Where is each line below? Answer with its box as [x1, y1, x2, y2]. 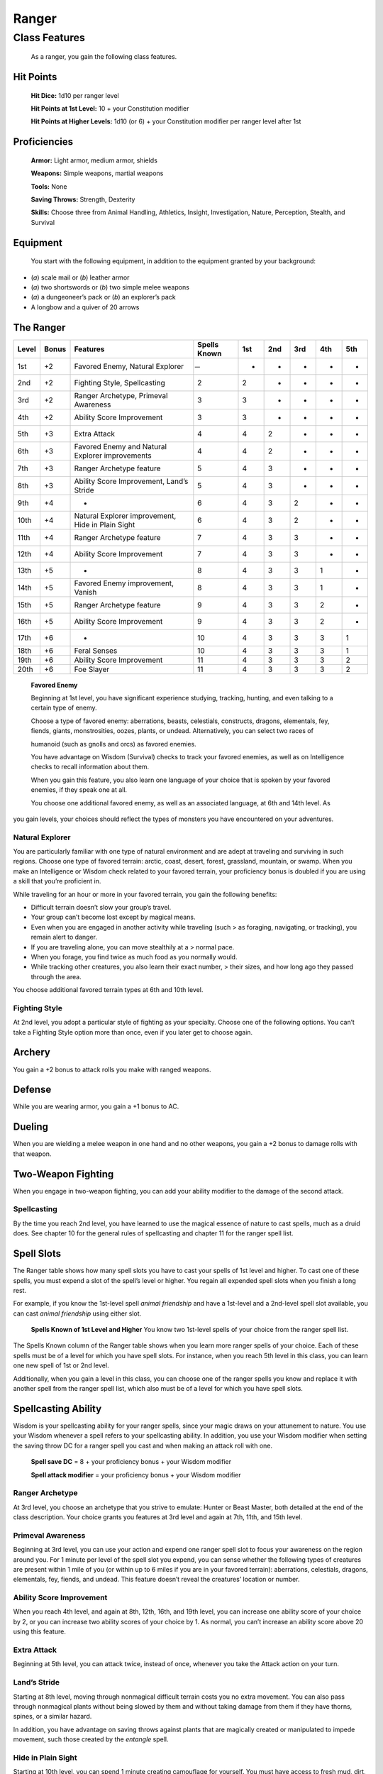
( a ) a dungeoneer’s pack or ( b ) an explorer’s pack [30, 293, 177, 302]
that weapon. [13, 1150, 52, 1158]
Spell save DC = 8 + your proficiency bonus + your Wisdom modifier [30, 1458, 232, 1466]
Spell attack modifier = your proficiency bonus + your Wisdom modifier [30, 1470, 241, 1479]
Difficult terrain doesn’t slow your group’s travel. [30, 903, 172, 912]
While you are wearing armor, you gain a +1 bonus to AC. [13, 1102, 179, 1111]
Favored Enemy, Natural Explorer [74, 361, 184, 371]
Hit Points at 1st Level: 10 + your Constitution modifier [30, 104, 189, 113]
